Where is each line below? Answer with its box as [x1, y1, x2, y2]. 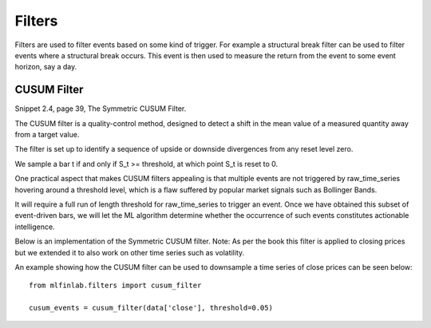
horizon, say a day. [14, 62, 77, 72]
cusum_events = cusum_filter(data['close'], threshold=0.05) [29, 303, 273, 313]
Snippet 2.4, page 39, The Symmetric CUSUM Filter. [14, 104, 187, 113]
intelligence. [14, 222, 55, 231]
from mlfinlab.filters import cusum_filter [29, 281, 202, 290]
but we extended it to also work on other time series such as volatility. [14, 247, 245, 257]
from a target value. [14, 130, 80, 140]
